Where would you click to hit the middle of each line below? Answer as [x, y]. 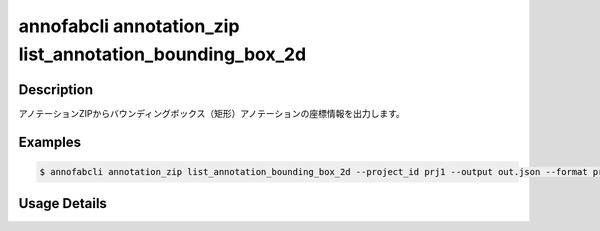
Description [56, 89]
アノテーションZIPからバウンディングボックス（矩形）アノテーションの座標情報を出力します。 [211, 113]
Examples [50, 141]
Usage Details [62, 203]
